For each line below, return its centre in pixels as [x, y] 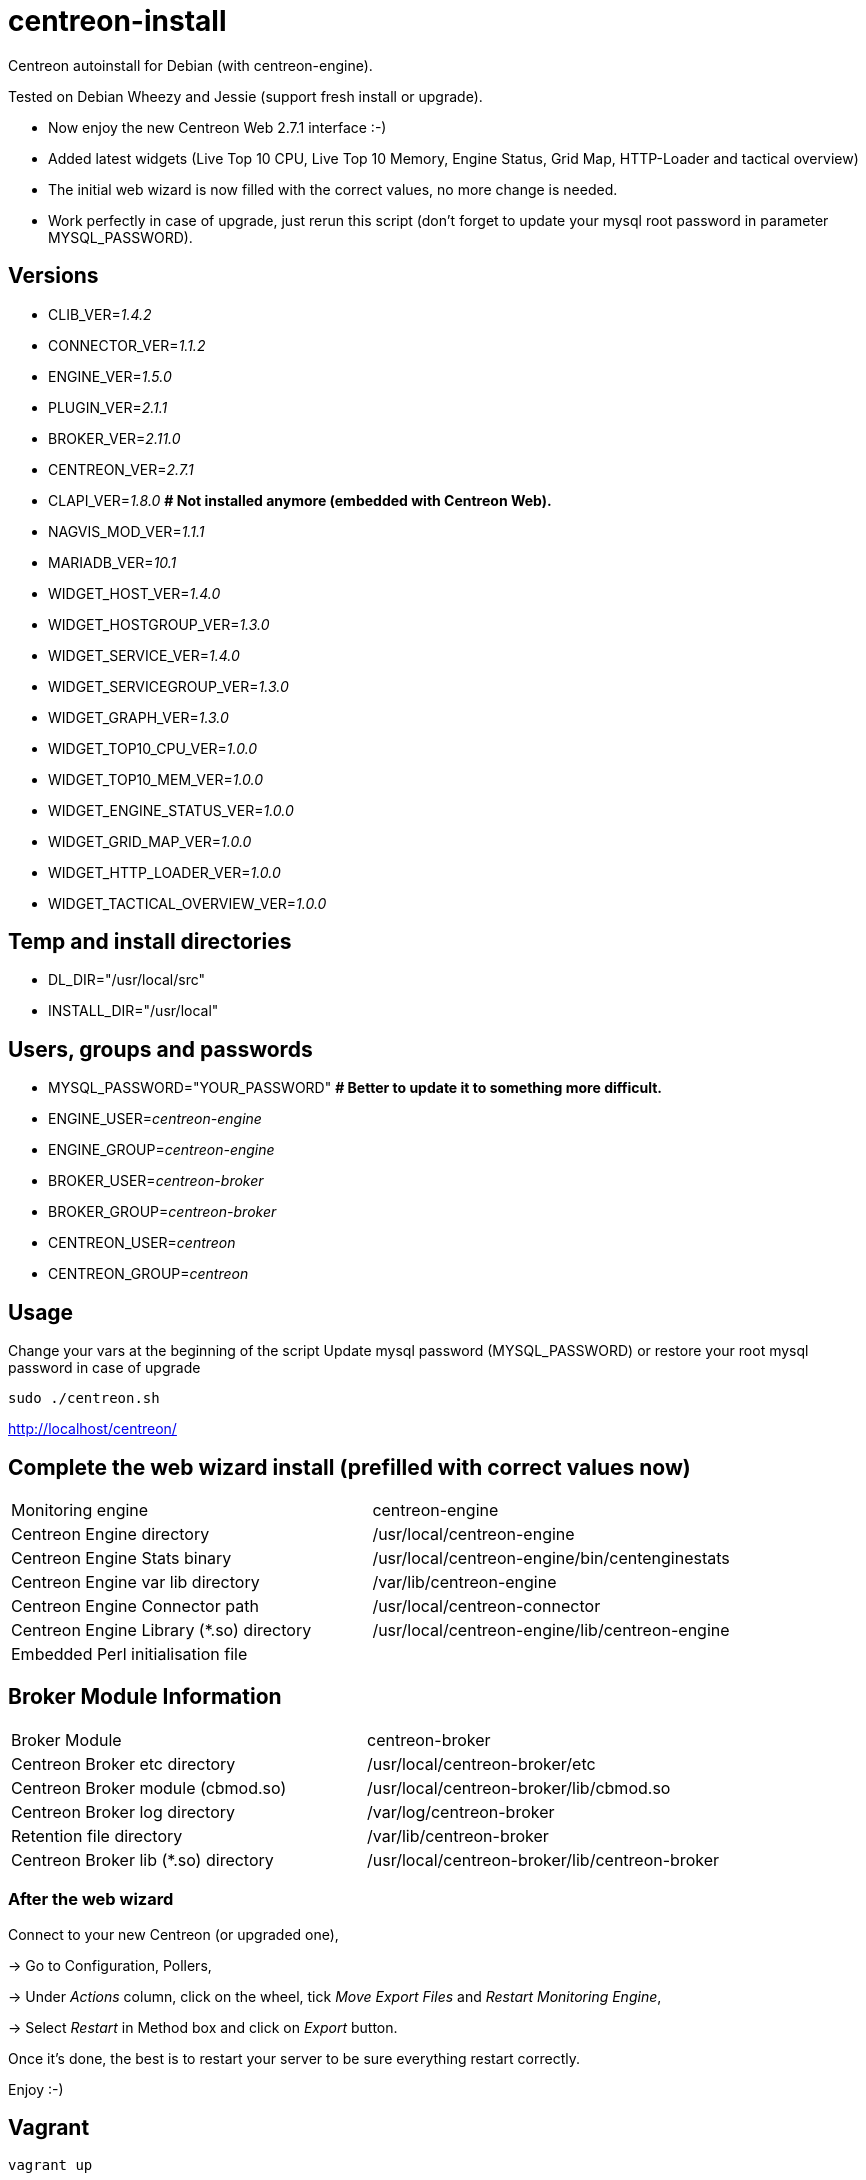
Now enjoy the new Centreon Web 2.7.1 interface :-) [217, 127]
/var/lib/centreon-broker [458, 1835]
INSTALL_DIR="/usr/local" [133, 1011]
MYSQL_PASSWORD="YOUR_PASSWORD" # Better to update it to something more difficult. [355, 1088]
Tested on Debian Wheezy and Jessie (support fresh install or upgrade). [245, 96]
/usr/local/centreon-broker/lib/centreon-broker [543, 1859]
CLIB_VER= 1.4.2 [100, 314]
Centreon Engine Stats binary [121, 1557]
